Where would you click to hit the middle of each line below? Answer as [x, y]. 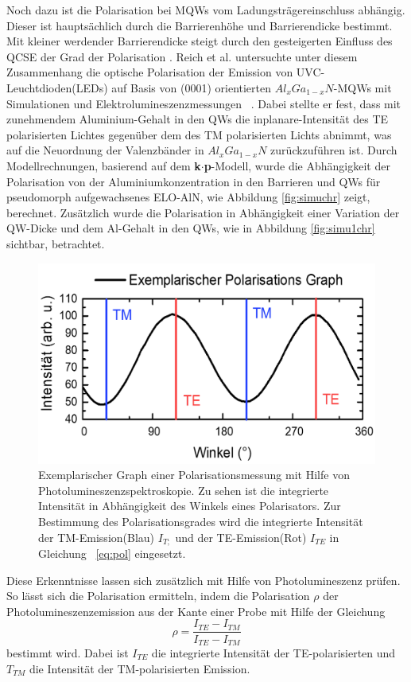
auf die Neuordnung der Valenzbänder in [105, 150]
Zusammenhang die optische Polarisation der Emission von [150, 72]
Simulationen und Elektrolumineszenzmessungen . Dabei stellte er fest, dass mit [204, 103]
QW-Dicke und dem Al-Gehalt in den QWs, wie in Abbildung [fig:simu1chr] [191, 228]
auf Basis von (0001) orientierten [192, 87]
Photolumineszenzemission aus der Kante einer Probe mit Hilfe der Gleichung [196, 611]
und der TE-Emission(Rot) [241, 537]
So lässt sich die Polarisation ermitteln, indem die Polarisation [158, 596]
